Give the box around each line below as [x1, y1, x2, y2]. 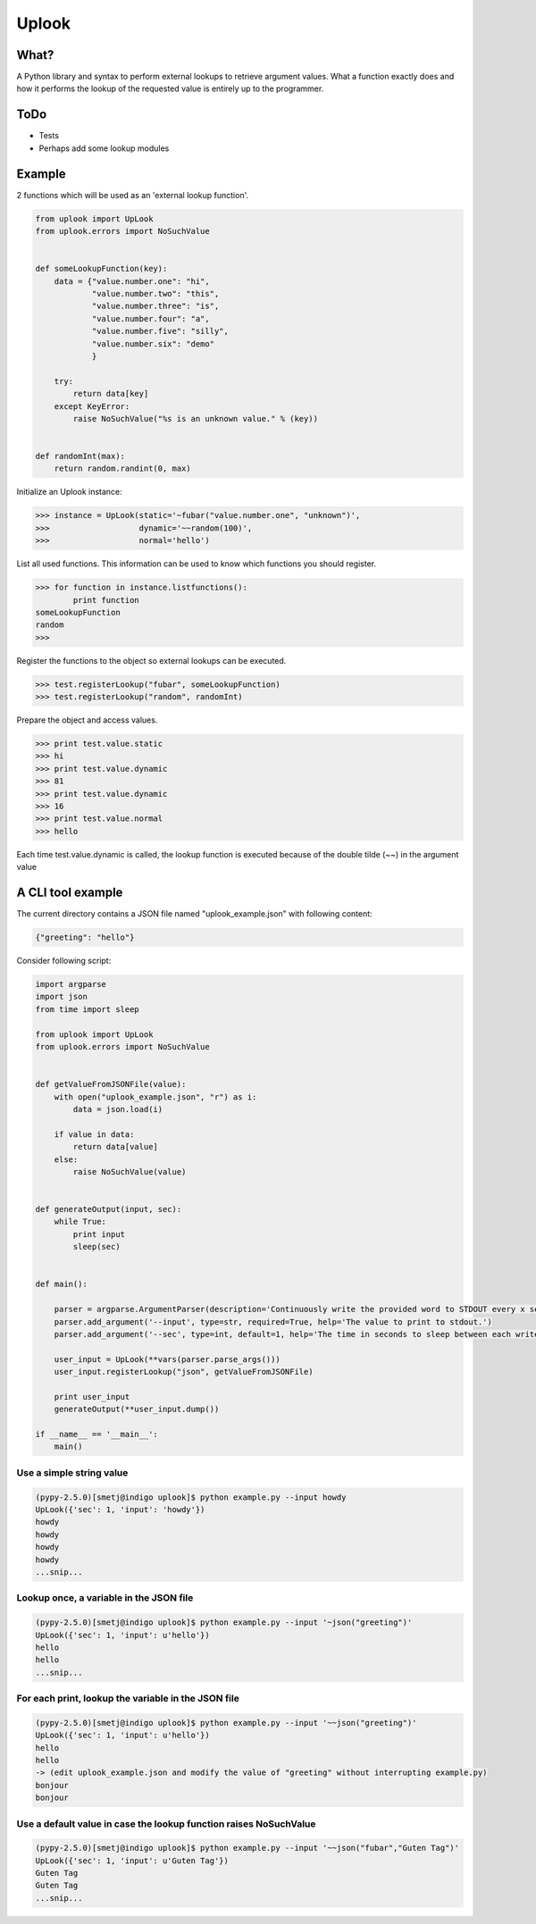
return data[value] [72, 1142, 158, 1152]
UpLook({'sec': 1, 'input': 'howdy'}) [35, 1505, 205, 1515]
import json [35, 991, 88, 1002]
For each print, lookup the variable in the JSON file [16, 1693, 240, 1705]
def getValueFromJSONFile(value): [35, 1079, 187, 1090]
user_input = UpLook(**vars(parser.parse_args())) [54, 1354, 281, 1364]
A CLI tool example [16, 884, 123, 899]
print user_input [54, 1392, 130, 1401]
